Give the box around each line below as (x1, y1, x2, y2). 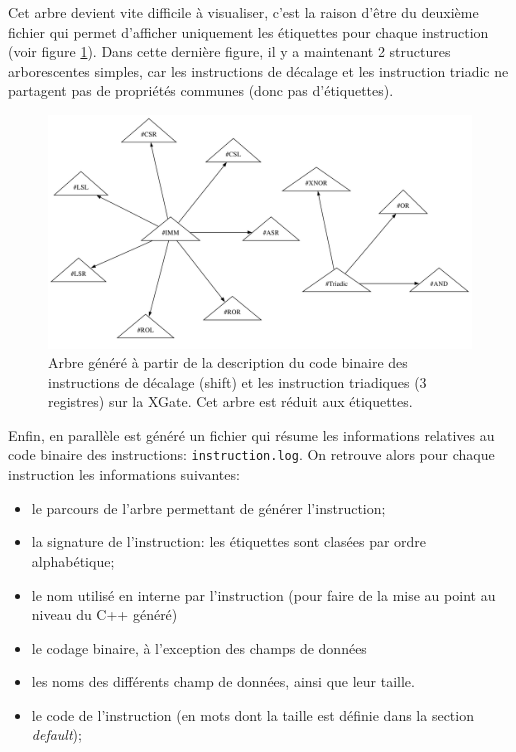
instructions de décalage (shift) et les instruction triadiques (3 (48, 371, 427, 392)
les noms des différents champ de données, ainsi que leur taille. (31, 671, 415, 692)
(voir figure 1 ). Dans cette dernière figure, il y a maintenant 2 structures (8, 41, 451, 62)
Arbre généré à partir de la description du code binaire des (48, 352, 408, 373)
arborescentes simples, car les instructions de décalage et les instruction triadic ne (8, 60, 509, 81)
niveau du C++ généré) (31, 604, 178, 625)
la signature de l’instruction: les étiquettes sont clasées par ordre (31, 531, 427, 552)
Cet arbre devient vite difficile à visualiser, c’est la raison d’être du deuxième (8, 2, 479, 22)
